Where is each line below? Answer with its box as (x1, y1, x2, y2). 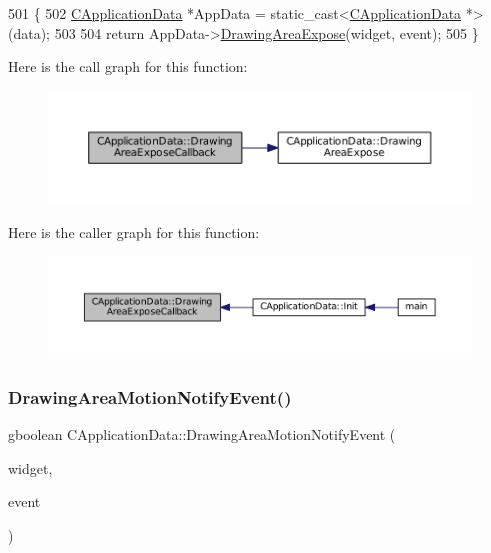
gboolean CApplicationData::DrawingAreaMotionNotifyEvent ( (8, 424, 396, 445)
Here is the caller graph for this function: (8, 222, 260, 243)
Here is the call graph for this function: (8, 56, 248, 77)
